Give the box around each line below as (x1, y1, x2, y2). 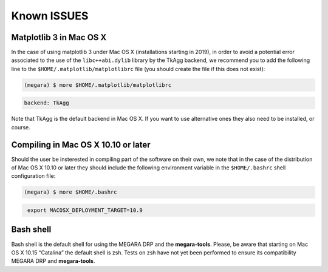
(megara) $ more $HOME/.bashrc (24, 189, 118, 195)
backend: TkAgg (24, 100, 69, 106)
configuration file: (11, 172, 56, 180)
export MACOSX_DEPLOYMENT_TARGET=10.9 (27, 207, 143, 214)
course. (11, 123, 30, 131)
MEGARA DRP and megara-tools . (11, 257, 95, 265)
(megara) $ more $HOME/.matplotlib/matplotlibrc (24, 81, 172, 88)
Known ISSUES (11, 9, 89, 22)
